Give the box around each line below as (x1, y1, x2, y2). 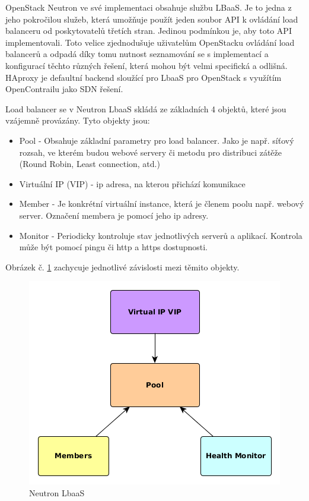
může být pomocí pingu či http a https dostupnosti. (19, 241, 208, 253)
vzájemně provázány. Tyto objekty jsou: (5, 114, 150, 127)
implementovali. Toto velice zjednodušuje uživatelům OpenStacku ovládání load (5, 36, 295, 48)
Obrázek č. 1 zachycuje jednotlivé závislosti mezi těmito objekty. (5, 260, 240, 273)
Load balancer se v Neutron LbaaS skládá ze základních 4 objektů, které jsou (5, 102, 286, 115)
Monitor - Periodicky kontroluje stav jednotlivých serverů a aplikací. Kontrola (19, 229, 302, 241)
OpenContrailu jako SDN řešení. (5, 83, 123, 95)
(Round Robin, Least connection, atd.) (19, 157, 160, 170)
